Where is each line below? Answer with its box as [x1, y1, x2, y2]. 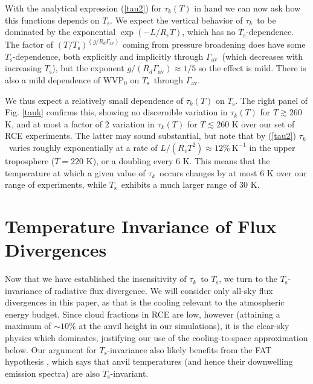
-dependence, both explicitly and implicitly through [12, 50, 204, 62]
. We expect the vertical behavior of [110, 13, 243, 26]
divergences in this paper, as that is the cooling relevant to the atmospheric [5, 296, 285, 309]
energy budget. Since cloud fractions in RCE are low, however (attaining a [5, 307, 280, 320]
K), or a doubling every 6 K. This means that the [86, 154, 270, 167]
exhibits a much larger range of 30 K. [121, 178, 260, 191]
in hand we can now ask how [194, 2, 301, 14]
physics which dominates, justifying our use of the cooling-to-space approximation [5, 331, 308, 344]
